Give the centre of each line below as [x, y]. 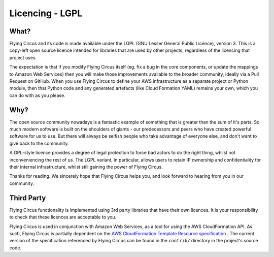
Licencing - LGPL [46, 13]
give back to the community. [39, 143]
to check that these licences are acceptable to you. [63, 217]
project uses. [23, 57]
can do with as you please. [37, 95]
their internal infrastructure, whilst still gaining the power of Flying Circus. [86, 167]
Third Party [28, 198]
